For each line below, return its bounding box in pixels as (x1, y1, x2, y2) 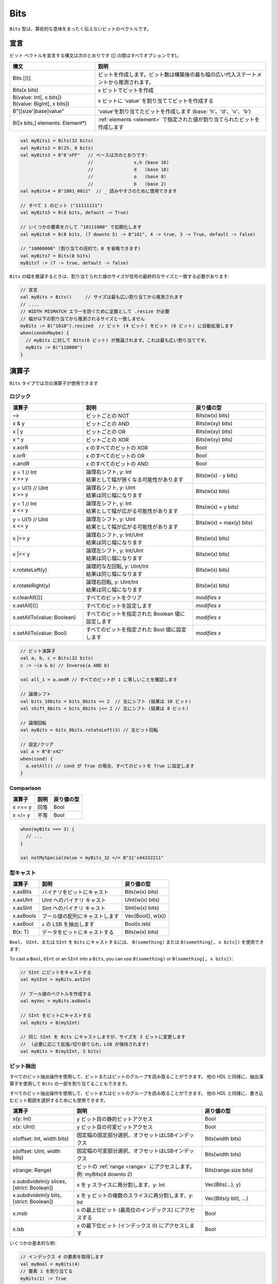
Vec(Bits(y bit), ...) (204, 1195, 249, 1202)
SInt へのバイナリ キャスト (42, 904, 106, 912)
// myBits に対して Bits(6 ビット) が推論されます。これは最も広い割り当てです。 (26, 337, 209, 343)
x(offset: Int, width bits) (12, 1135, 69, 1142)
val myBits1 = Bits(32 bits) (20, 138, 94, 144)
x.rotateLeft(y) (12, 567, 47, 574)
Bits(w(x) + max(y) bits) (195, 519, 253, 526)
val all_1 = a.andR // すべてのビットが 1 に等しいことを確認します (20, 677, 177, 683)
